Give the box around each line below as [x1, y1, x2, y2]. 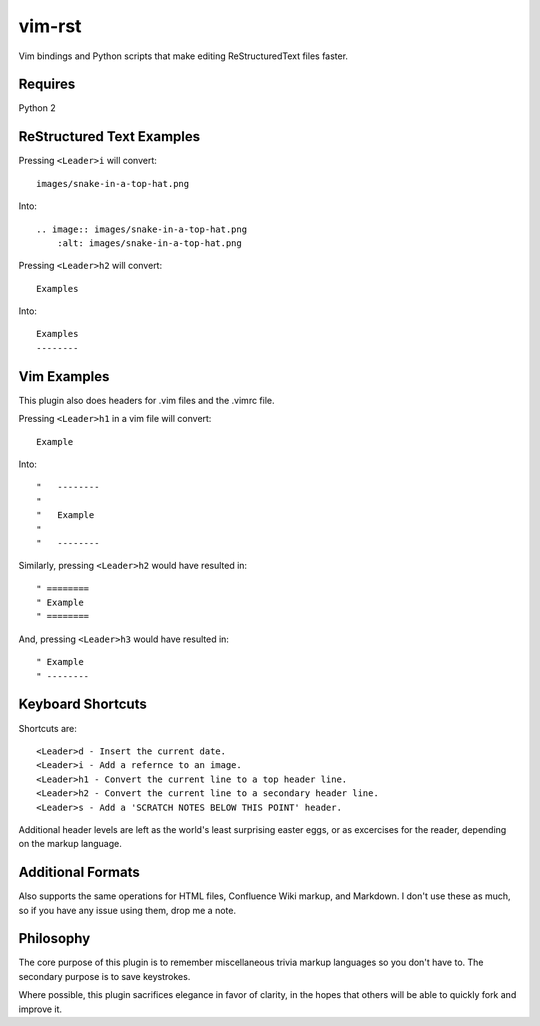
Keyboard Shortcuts [18, 696, 147, 713]
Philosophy [18, 930, 91, 947]
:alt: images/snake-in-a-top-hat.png [56, 237, 242, 249]
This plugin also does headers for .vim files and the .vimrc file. [18, 394, 275, 406]
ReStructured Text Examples [18, 128, 201, 145]
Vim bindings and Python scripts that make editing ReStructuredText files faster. [18, 50, 349, 62]
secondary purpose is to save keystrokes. [18, 970, 191, 982]
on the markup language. [18, 838, 122, 850]
